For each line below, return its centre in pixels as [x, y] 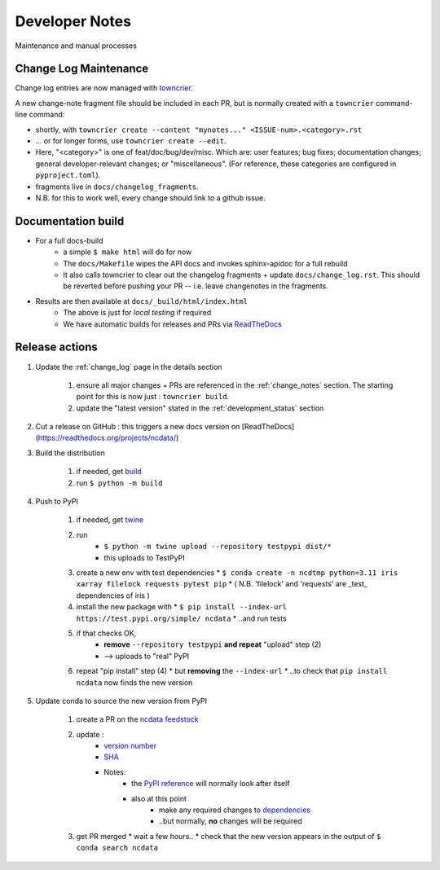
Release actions [56, 347]
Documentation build [70, 221]
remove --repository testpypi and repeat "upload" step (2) [213, 644]
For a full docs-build [69, 240]
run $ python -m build [119, 483]
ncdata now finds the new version [134, 682]
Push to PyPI [57, 502]
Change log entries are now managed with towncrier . [104, 88]
